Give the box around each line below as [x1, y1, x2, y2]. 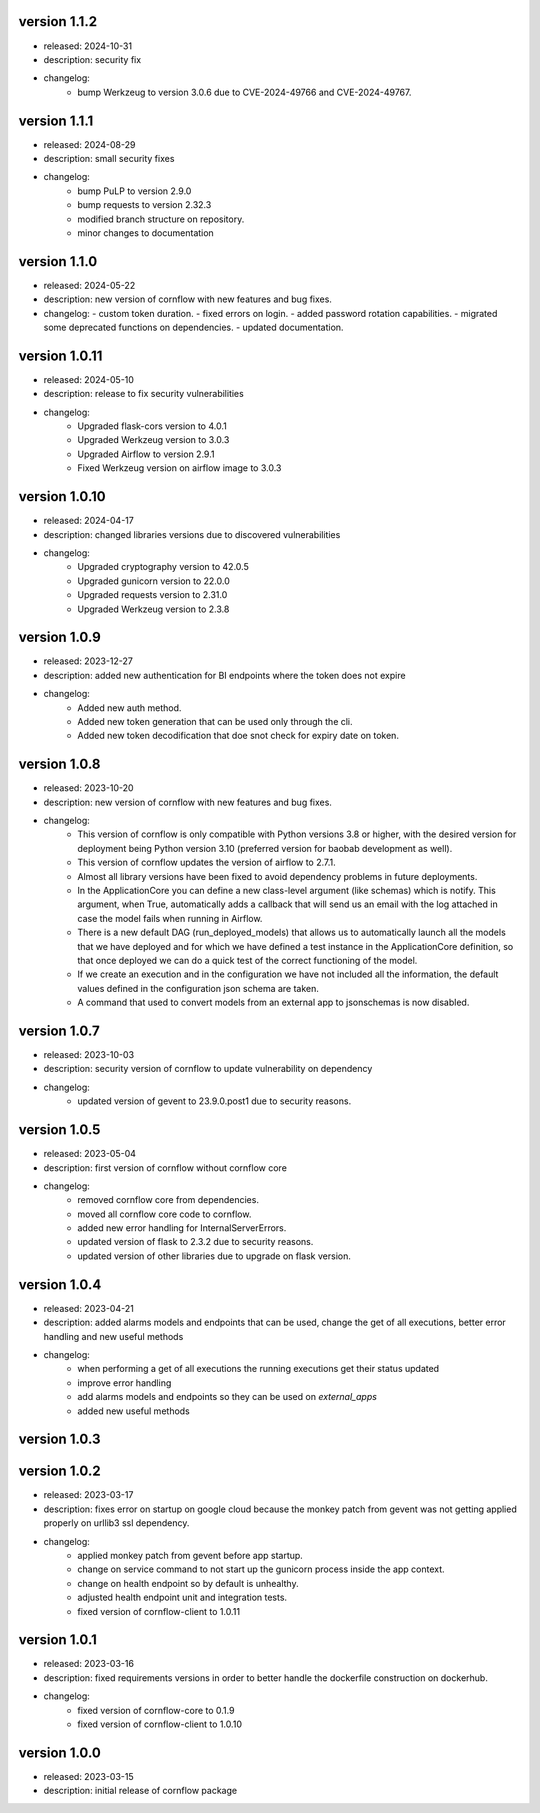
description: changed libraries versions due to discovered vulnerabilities [43, 528, 341, 540]
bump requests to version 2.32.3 [77, 199, 212, 211]
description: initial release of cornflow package [43, 1785, 238, 1797]
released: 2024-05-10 [43, 373, 135, 385]
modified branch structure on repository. [77, 213, 245, 225]
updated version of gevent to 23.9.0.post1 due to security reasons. [77, 1095, 352, 1107]
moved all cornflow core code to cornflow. [77, 1208, 252, 1220]
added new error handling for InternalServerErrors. [77, 1222, 287, 1234]
